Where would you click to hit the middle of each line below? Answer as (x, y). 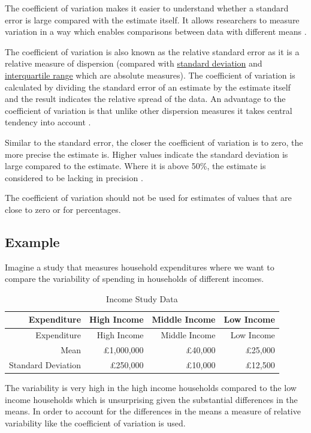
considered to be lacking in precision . (74, 177)
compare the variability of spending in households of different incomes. (135, 279)
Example (32, 241)
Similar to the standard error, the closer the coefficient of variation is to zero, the (154, 142)
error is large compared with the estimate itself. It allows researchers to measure (152, 19)
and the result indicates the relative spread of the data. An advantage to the (145, 99)
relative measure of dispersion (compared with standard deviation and (134, 63)
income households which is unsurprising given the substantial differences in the (151, 399)
